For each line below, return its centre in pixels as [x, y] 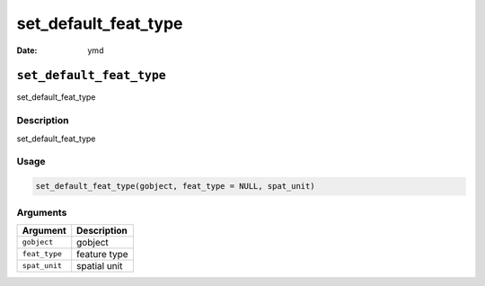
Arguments [42, 212]
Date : [27, 50]
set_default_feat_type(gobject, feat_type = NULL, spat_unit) [175, 186]
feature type [103, 254]
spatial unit [100, 265]
